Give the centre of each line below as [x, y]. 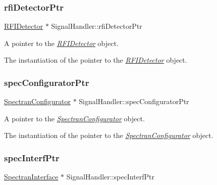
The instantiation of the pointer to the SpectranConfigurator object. [109, 135]
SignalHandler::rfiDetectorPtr [97, 26]
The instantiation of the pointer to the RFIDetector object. [96, 60]
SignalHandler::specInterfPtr [111, 177]
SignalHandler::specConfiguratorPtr [134, 101]
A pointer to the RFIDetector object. [61, 43]
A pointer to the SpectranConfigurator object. [74, 118]
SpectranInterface [31, 177]
